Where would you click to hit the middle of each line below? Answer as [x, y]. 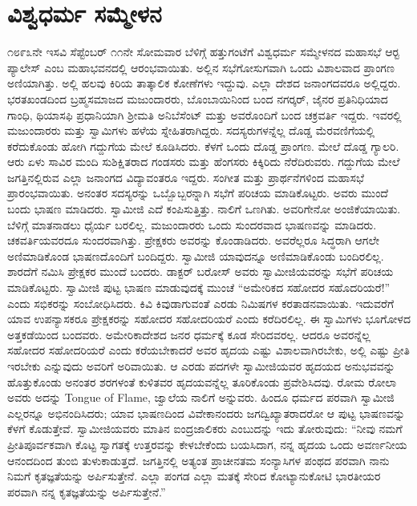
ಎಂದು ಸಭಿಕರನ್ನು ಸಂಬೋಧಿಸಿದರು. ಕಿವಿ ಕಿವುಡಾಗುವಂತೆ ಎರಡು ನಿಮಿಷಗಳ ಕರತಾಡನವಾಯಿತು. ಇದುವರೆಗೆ [201, 303]
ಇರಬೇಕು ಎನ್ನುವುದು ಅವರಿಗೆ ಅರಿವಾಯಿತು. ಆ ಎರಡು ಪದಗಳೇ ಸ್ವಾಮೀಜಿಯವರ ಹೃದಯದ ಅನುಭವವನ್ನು [201, 366]
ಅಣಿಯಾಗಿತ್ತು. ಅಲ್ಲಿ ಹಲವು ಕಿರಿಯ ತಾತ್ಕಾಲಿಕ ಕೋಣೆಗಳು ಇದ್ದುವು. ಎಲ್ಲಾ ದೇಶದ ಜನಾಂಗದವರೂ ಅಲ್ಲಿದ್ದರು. [204, 83]
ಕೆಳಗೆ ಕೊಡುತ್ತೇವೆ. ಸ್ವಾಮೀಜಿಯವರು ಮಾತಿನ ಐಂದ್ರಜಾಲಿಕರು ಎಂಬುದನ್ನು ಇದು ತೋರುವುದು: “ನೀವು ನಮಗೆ [205, 429]
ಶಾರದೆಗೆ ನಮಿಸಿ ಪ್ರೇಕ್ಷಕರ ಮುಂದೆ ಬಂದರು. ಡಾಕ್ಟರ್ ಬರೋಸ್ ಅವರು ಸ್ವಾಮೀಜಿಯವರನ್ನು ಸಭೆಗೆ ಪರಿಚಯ [200, 271]
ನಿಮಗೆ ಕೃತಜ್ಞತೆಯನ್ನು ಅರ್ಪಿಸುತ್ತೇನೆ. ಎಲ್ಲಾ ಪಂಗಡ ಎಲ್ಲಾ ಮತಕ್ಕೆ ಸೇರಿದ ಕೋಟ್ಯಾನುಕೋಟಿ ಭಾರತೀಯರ [194, 476]
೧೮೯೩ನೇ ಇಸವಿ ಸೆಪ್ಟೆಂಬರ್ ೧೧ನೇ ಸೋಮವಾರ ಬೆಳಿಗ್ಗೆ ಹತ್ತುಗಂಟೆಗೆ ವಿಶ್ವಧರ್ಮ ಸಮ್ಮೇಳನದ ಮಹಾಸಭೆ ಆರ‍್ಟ [203, 52]
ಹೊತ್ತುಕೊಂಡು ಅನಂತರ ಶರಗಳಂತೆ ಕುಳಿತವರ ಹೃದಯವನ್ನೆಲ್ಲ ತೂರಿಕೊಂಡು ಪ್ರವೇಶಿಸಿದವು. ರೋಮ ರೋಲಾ [202, 381]
